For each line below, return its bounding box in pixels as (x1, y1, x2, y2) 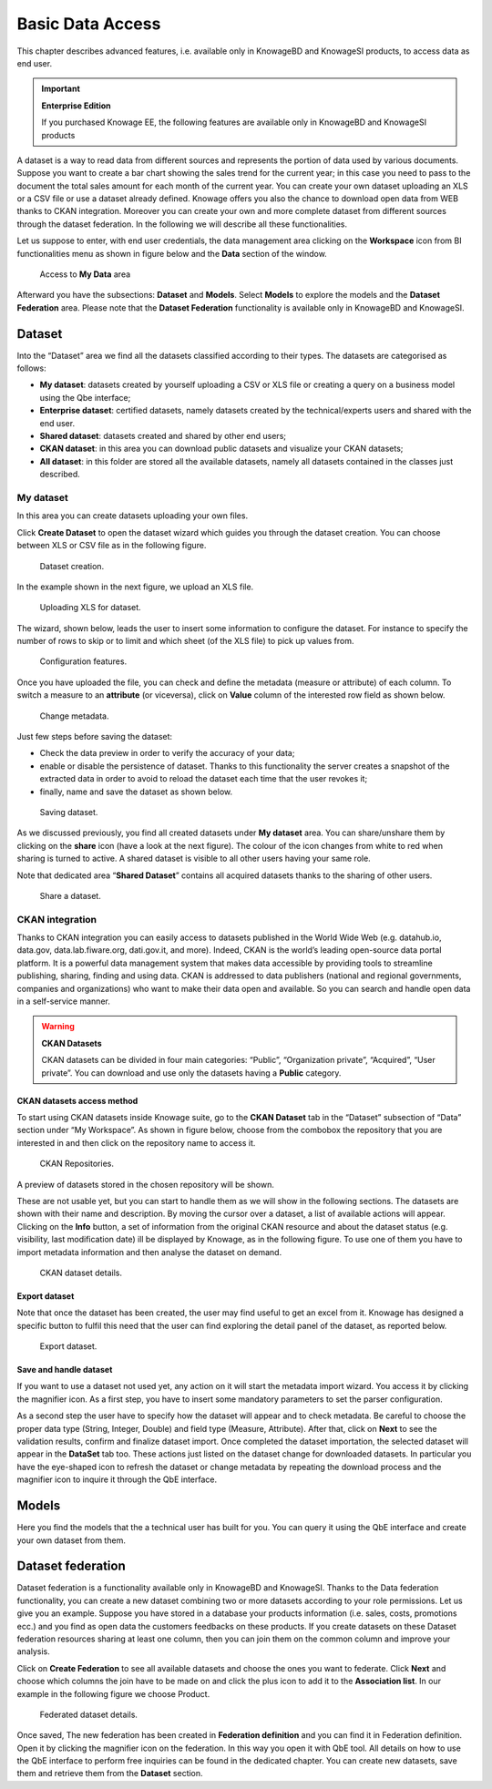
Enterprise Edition (41, 100, 111, 111)
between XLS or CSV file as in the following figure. (16, 540, 207, 551)
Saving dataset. (39, 807, 98, 817)
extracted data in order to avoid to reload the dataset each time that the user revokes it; (39, 773, 368, 784)
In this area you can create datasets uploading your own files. (16, 510, 249, 521)
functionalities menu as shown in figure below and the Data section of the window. (16, 248, 327, 259)
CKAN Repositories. (39, 1158, 114, 1170)
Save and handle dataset (16, 1365, 113, 1375)
